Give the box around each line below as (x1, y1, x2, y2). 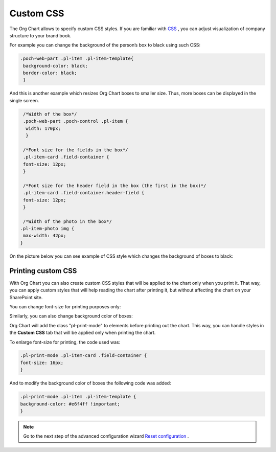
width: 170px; (26, 125, 61, 131)
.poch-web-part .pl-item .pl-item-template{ (20, 56, 134, 61)
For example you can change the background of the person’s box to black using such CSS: (9, 42, 201, 48)
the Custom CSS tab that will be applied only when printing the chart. (9, 330, 156, 336)
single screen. (9, 97, 39, 103)
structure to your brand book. (9, 32, 72, 38)
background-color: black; (23, 63, 88, 69)
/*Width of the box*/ (23, 111, 77, 117)
